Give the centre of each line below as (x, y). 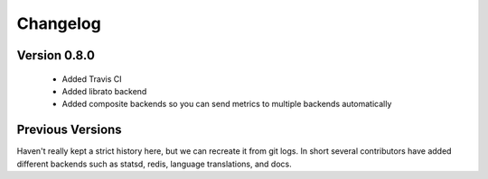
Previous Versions (69, 130)
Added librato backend (104, 91)
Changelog (59, 23)
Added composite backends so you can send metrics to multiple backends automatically (227, 104)
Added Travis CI (92, 79)
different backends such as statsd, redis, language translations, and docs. (155, 164)
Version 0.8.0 (56, 55)
